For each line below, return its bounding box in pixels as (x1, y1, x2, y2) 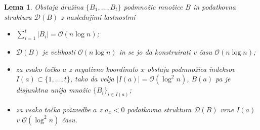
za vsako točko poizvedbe (16, 104, 91, 115)
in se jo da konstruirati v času (119, 46, 212, 57)
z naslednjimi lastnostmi (61, 11, 136, 22)
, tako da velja (70, 73, 114, 84)
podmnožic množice (123, 2, 183, 12)
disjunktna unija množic (16, 84, 91, 95)
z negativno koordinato (69, 63, 139, 74)
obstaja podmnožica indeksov (147, 63, 235, 74)
